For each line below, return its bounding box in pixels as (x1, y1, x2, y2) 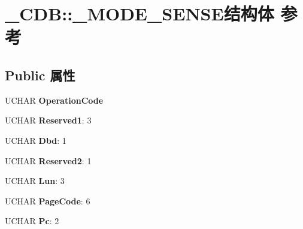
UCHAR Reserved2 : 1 (5, 154, 92, 167)
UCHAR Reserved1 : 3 (5, 114, 92, 126)
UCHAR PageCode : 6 (5, 194, 90, 207)
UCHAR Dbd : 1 (5, 134, 66, 146)
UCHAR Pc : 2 (5, 215, 59, 227)
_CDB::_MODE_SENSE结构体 (5, 1, 274, 26)
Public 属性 (5, 65, 75, 84)
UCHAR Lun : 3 (5, 174, 65, 187)
